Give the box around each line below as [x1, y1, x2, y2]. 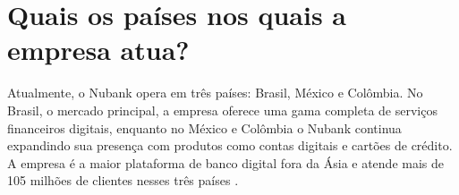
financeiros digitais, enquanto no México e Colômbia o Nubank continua [7, 118, 402, 137]
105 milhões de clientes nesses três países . [7, 171, 239, 190]
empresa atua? [7, 31, 190, 68]
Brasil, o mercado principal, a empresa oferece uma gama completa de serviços [7, 100, 438, 119]
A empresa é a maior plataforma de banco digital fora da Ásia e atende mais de [7, 153, 445, 172]
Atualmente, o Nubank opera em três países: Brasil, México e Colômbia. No [7, 83, 423, 102]
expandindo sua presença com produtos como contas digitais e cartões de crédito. [7, 136, 453, 155]
